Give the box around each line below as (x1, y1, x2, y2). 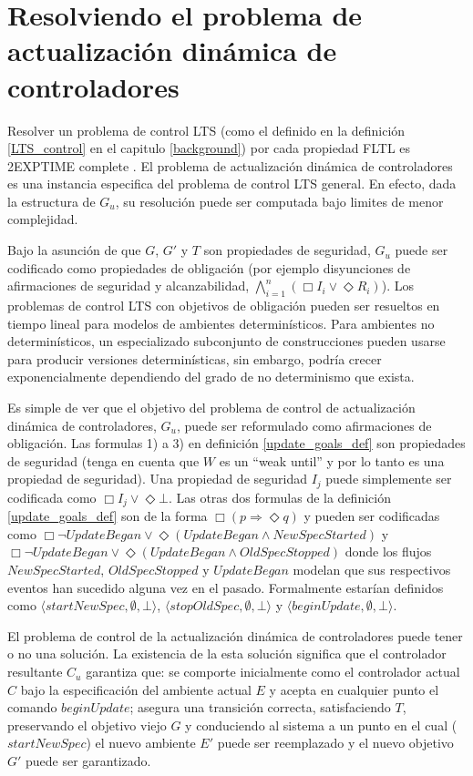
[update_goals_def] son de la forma (7, 506, 208, 526)
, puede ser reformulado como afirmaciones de (176, 415, 432, 434)
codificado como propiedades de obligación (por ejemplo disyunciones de (7, 258, 411, 277)
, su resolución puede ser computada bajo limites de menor (115, 191, 444, 210)
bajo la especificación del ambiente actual (20, 679, 252, 699)
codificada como (7, 487, 97, 506)
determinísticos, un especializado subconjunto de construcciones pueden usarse (7, 332, 446, 351)
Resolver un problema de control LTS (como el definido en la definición (7, 120, 406, 139)
